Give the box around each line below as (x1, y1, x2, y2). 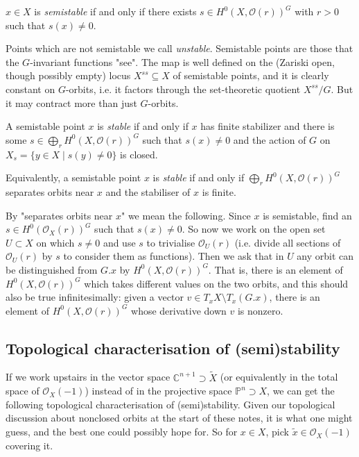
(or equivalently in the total (220, 369, 338, 384)
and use (103, 235, 136, 249)
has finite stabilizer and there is (200, 119, 335, 133)
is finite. (202, 184, 236, 199)
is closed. (120, 147, 158, 161)
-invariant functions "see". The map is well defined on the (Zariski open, (30, 54, 335, 69)
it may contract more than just (6, 95, 137, 110)
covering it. (6, 438, 53, 452)
